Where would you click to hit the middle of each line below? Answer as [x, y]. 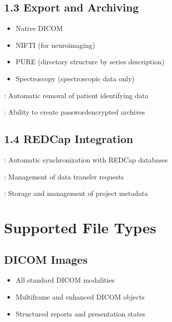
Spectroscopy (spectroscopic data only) [75, 78]
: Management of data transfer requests [64, 176]
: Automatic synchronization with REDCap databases [86, 159]
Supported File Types [80, 227]
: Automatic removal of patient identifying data [76, 95]
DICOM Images [46, 259]
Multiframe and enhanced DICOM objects [80, 296]
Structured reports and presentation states [81, 313]
